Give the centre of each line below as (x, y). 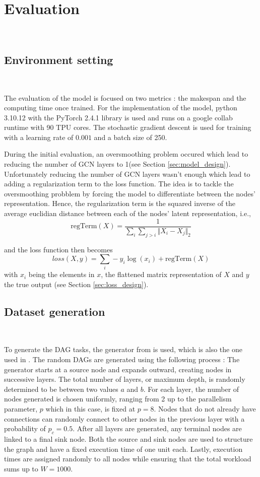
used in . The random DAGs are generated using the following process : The (122, 359)
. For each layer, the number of (191, 389)
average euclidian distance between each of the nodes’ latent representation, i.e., (127, 213)
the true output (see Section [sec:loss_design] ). (76, 284)
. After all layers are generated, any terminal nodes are (157, 428)
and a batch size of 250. (131, 137)
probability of (25, 428)
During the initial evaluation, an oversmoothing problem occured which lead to (126, 154)
